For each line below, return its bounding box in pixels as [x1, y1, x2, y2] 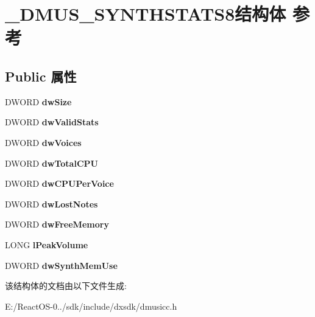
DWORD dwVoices [5, 136, 82, 148]
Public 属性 [5, 66, 77, 85]
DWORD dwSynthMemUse [5, 259, 118, 271]
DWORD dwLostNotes [5, 197, 98, 210]
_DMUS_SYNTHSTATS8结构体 [5, 1, 286, 26]
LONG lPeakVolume [5, 238, 88, 251]
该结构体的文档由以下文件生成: [5, 279, 127, 292]
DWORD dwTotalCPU [5, 156, 98, 169]
